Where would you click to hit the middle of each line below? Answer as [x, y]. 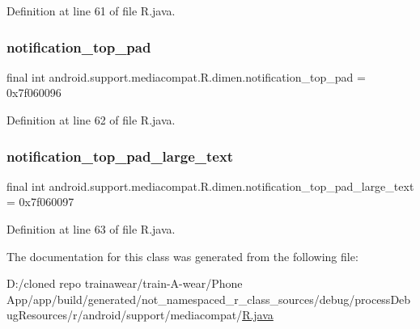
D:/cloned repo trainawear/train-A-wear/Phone [125, 283]
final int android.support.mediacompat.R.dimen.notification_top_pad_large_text [210, 186]
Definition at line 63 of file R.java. [91, 229]
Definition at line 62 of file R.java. [91, 120]
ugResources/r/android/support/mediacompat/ [125, 315]
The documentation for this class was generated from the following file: [182, 256]
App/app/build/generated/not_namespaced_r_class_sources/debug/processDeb [209, 299]
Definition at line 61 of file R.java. [91, 11]
